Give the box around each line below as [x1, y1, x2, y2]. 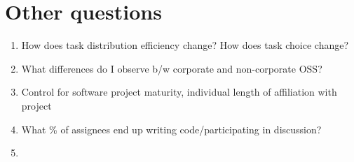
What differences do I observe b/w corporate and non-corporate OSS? [21, 61, 322, 75]
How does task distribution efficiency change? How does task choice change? [21, 38, 349, 52]
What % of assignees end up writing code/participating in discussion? [21, 121, 322, 136]
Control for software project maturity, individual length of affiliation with [21, 84, 337, 99]
